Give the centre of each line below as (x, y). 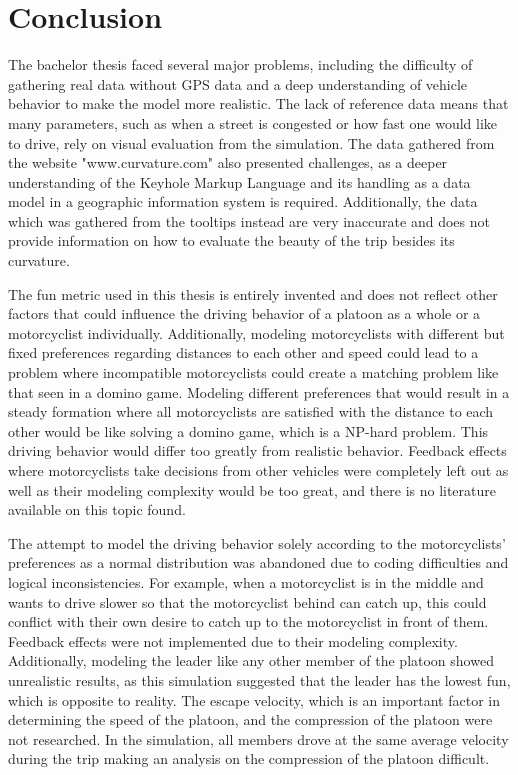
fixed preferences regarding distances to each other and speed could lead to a (243, 352)
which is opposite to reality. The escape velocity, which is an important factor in (254, 699)
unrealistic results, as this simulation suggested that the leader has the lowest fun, (259, 679)
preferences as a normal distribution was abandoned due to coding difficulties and (258, 562)
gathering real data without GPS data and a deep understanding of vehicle (238, 83)
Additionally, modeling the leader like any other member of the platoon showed (251, 660)
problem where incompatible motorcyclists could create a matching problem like (253, 372)
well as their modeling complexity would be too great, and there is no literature (252, 489)
